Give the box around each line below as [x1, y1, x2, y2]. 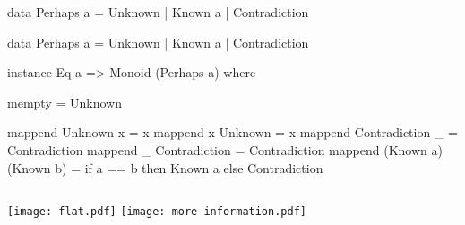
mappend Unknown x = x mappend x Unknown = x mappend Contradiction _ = [7, 123, 458, 142]
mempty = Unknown [7, 92, 122, 111]
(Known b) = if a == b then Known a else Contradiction [7, 158, 323, 177]
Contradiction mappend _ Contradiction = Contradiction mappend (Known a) [7, 140, 443, 159]
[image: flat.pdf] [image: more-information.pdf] [7, 205, 306, 219]
